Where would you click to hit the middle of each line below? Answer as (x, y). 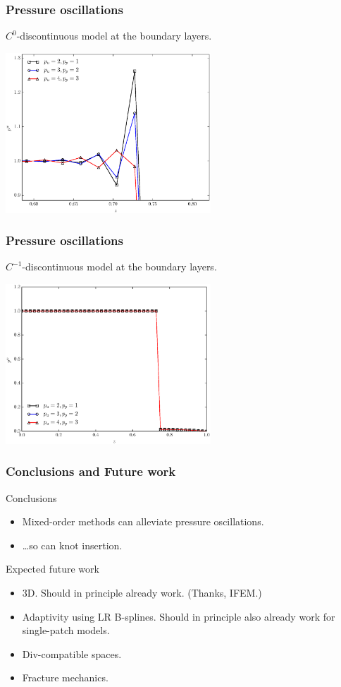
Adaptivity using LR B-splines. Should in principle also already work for (179, 616)
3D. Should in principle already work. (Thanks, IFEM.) (142, 592)
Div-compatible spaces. (72, 653)
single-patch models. (66, 630)
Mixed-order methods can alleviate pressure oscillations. (143, 521)
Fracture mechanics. (65, 677)
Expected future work (52, 569)
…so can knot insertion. (72, 545)
